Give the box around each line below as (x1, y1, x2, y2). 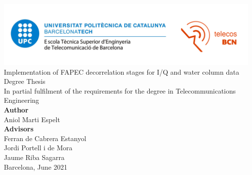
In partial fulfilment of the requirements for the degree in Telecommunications (4, 85, 236, 95)
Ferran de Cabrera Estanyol (4, 133, 86, 143)
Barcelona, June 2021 (4, 161, 67, 172)
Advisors (4, 124, 34, 134)
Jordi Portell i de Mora (4, 143, 73, 153)
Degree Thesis (4, 76, 46, 86)
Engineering (4, 95, 39, 105)
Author (4, 104, 29, 114)
